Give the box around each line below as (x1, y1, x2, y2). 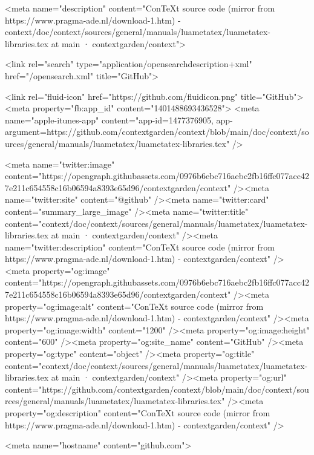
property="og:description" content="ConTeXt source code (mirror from (5, 407, 270, 419)
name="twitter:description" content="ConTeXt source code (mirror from (5, 240, 275, 253)
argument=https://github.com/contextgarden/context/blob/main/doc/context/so (5, 125, 309, 138)
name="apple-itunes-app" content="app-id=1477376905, (5, 113, 214, 126)
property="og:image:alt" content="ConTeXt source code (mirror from (5, 300, 264, 312)
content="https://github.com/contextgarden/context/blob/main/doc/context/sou (5, 382, 309, 395)
